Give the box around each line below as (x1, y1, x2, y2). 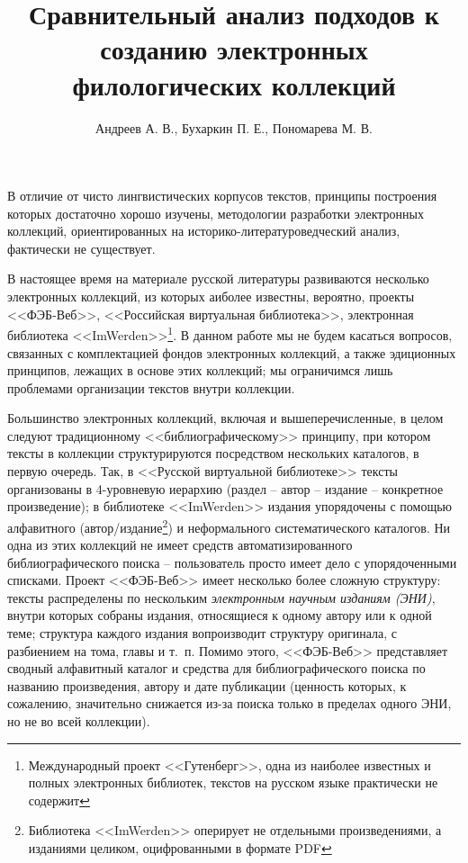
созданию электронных (100, 31, 368, 67)
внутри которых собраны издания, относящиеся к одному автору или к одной (7, 606, 432, 625)
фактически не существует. (7, 238, 156, 257)
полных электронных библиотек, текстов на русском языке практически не (28, 773, 438, 792)
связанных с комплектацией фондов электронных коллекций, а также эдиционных (7, 343, 456, 362)
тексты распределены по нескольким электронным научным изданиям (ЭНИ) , (7, 588, 436, 607)
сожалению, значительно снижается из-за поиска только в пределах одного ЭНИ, (7, 694, 452, 713)
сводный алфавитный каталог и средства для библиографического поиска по (7, 659, 426, 678)
